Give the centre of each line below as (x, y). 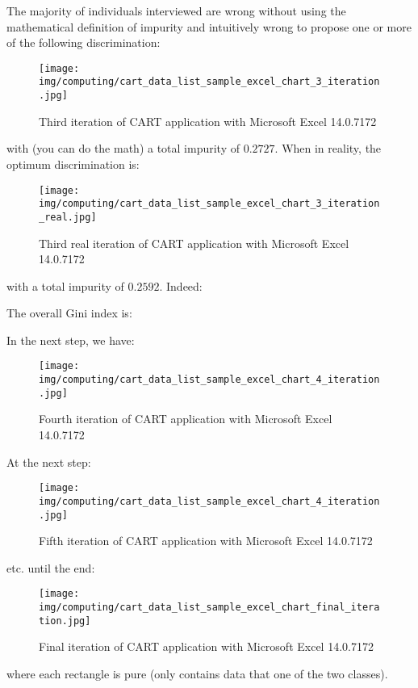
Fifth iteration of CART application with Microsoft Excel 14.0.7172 (206, 541)
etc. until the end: (51, 567)
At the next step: (49, 461)
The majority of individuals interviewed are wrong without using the (176, 10)
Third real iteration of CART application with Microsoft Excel (194, 243)
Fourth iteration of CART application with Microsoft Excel (186, 419)
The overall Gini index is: (69, 313)
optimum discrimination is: (73, 164)
